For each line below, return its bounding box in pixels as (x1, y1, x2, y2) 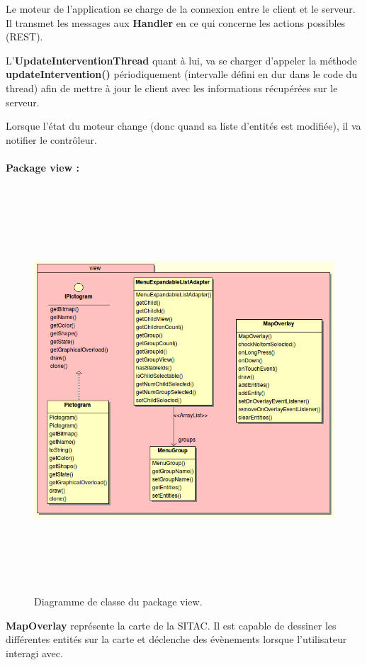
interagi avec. (6, 645, 63, 660)
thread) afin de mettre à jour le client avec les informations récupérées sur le (6, 80, 338, 95)
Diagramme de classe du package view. (34, 594, 203, 609)
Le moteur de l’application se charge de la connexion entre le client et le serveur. (6, 1, 356, 16)
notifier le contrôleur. (6, 132, 97, 147)
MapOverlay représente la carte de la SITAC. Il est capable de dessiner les (6, 617, 337, 632)
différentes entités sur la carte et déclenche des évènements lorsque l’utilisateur (6, 632, 347, 647)
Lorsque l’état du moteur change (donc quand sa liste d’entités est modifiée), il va (6, 118, 361, 133)
